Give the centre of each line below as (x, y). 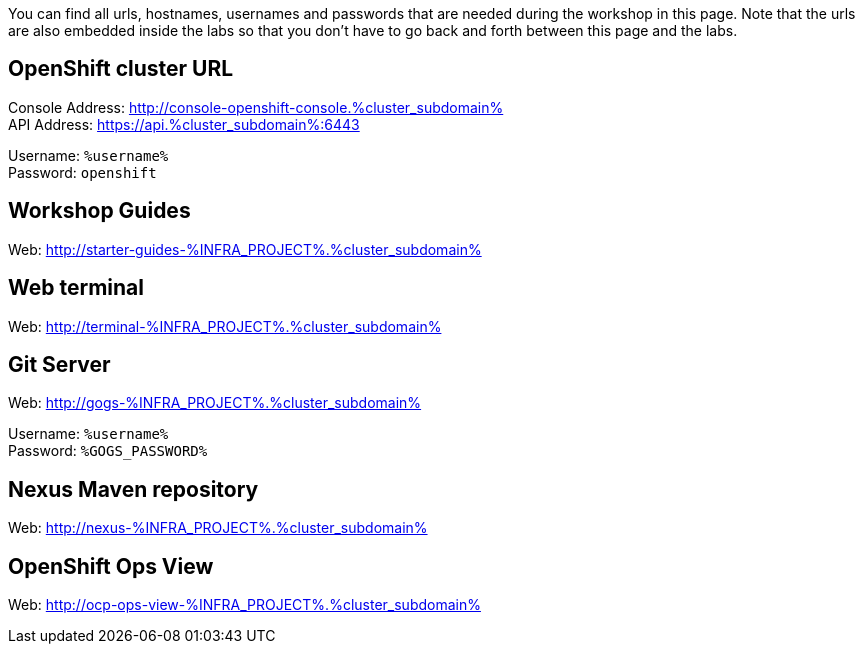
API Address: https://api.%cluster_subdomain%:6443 (184, 124)
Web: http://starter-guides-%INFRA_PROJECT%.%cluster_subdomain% (245, 249)
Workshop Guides (99, 211)
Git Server (59, 364)
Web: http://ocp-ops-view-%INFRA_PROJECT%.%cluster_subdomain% (244, 605)
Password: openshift (82, 172)
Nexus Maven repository (133, 489)
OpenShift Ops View (111, 566)
